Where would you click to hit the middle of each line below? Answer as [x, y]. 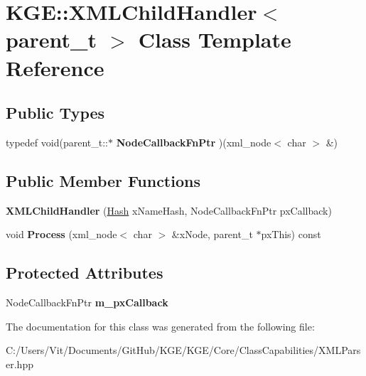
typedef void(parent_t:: [57, 142]
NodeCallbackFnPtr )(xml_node [194, 142]
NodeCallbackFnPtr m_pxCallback [87, 302]
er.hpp [20, 364]
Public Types [55, 113]
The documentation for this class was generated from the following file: [160, 326]
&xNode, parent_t [212, 234]
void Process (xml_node [61, 234]
